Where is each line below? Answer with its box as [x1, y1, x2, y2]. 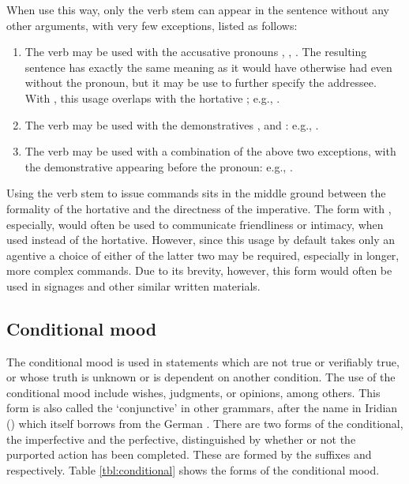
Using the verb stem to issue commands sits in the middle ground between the [6, 185, 386, 201]
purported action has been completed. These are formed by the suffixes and [6, 446, 372, 463]
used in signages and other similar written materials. [6, 277, 261, 294]
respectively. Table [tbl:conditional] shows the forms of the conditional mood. [6, 461, 380, 478]
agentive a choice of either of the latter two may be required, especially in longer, [6, 246, 400, 263]
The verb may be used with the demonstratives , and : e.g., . [24, 116, 319, 133]
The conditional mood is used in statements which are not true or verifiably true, [6, 353, 400, 370]
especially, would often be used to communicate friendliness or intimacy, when [6, 216, 384, 232]
